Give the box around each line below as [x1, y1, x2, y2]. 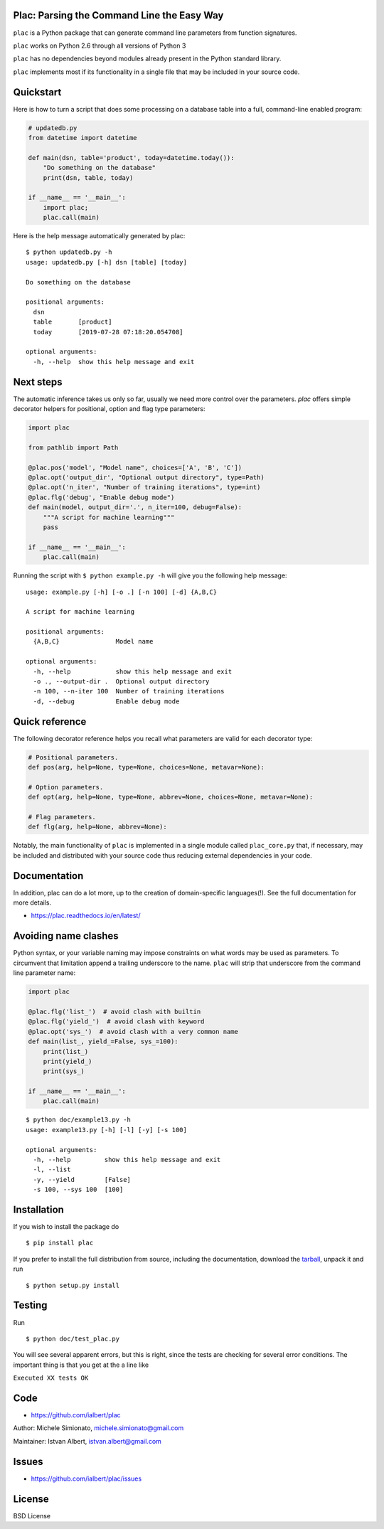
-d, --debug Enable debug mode [33, 697, 180, 705]
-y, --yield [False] [33, 1176, 132, 1183]
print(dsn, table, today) [43, 174, 134, 181]
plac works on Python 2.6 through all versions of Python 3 [13, 41, 186, 50]
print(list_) [43, 1048, 89, 1055]
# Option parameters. [28, 783, 104, 791]
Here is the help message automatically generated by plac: [13, 232, 186, 240]
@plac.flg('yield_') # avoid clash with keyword [28, 1018, 205, 1025]
